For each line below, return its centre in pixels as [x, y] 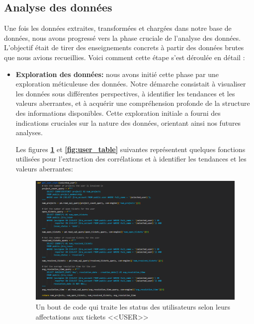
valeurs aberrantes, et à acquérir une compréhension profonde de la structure [133, 103]
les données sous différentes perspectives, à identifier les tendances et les [125, 93]
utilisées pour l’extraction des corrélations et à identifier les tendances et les [131, 159]
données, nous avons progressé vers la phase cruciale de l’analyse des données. [123, 38]
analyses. [29, 132]
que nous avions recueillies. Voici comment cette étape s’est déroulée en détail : [125, 57]
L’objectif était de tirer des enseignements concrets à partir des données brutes [124, 47]
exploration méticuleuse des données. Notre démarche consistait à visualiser [131, 84]
